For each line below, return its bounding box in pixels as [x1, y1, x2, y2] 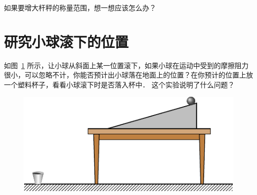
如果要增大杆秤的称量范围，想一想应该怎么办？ [4, 2, 156, 12]
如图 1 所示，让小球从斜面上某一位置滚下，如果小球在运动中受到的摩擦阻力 [4, 60, 249, 70]
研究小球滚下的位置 [4, 31, 129, 51]
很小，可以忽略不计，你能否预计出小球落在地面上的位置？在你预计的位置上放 [4, 70, 253, 80]
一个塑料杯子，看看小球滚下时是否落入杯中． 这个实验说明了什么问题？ [4, 79, 235, 89]
